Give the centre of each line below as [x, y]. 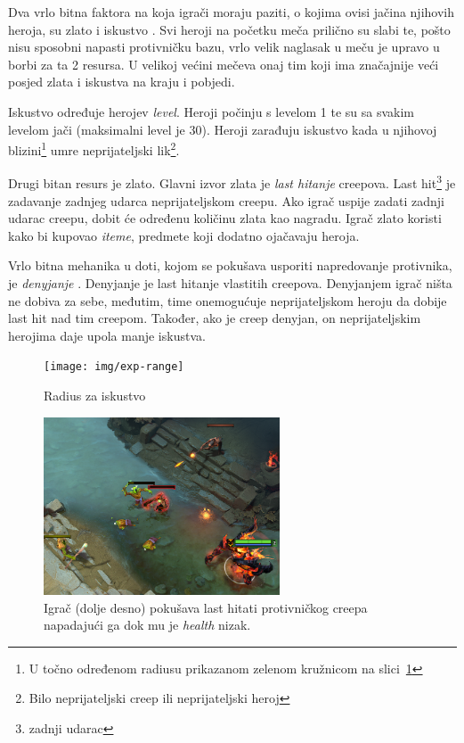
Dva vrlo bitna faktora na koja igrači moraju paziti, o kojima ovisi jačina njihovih [232, 12]
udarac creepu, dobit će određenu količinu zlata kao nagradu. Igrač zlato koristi [225, 218]
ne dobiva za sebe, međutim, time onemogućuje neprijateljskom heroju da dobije [228, 300]
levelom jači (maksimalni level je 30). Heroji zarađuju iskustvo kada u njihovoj [223, 129]
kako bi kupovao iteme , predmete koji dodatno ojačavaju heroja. [184, 235]
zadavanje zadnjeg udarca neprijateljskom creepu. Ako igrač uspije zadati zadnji [226, 200]
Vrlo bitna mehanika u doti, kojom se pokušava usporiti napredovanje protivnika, [230, 265]
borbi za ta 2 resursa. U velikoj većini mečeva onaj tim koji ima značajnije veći [224, 64]
